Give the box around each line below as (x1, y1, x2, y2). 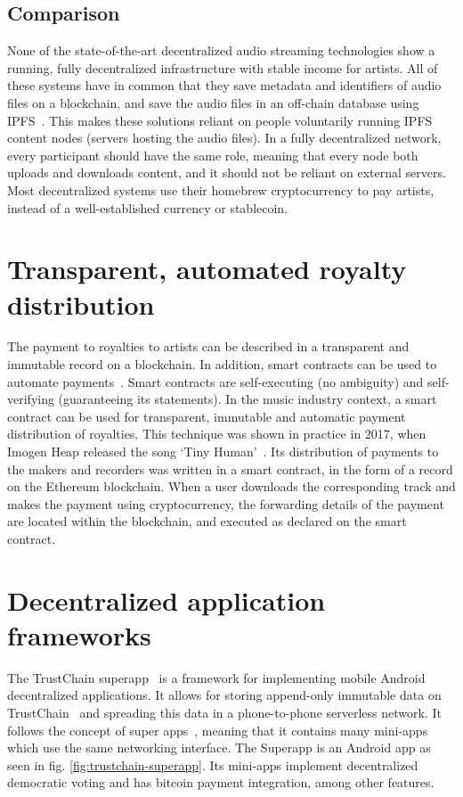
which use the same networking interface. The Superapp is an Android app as (7, 738, 431, 757)
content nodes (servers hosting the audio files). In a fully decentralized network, (7, 128, 442, 147)
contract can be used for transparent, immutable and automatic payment (7, 407, 406, 425)
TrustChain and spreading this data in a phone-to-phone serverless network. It (7, 703, 442, 722)
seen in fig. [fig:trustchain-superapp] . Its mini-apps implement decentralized (7, 755, 418, 774)
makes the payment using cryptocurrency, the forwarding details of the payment (7, 494, 444, 513)
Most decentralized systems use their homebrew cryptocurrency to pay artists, (7, 180, 435, 199)
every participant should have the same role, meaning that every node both (7, 145, 418, 164)
